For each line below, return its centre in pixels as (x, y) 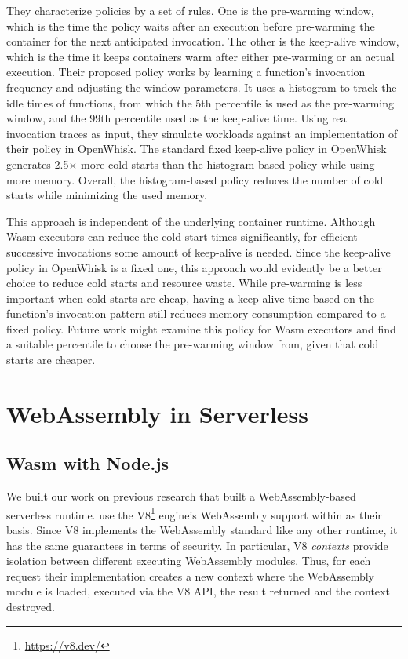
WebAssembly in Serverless (157, 413)
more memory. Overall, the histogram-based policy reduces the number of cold (195, 179)
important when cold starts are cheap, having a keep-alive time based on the (190, 298)
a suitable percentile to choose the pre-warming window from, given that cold (193, 344)
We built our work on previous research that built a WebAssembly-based (181, 496)
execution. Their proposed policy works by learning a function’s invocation (186, 72)
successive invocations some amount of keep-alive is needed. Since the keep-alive (199, 251)
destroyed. (31, 607)
